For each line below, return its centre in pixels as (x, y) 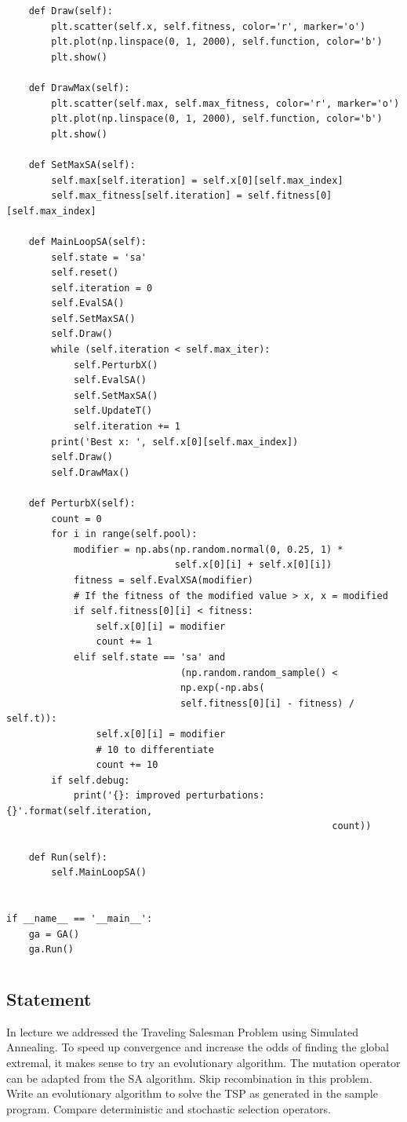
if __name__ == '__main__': (80, 919)
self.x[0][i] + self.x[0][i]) (253, 565)
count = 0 (76, 519)
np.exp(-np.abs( (222, 688)
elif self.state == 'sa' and (149, 657)
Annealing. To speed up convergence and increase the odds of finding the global (198, 1047)
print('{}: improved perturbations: (169, 796)
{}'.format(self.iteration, (80, 811)
